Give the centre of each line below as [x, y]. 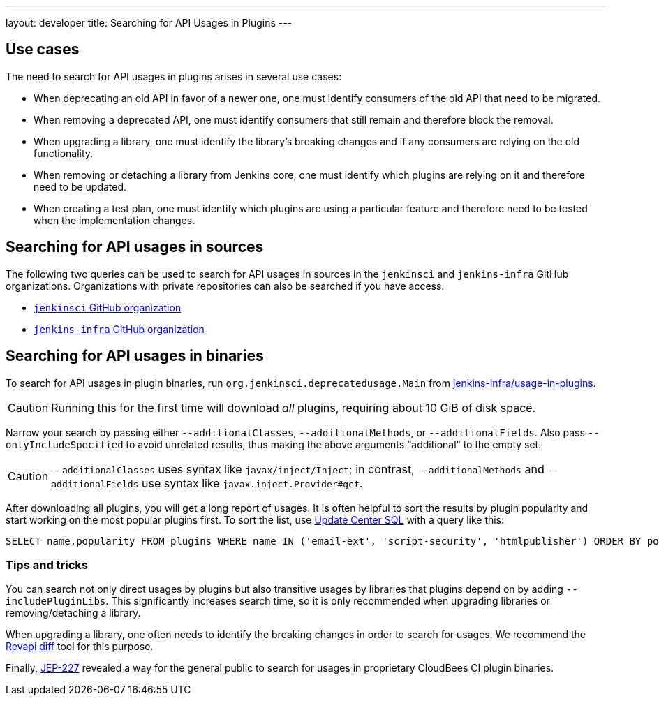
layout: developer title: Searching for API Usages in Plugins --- [149, 23]
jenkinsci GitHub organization [108, 307]
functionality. [64, 153]
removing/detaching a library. [73, 613]
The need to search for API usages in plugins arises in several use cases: [174, 76]
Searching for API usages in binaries [135, 356]
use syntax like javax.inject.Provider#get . [252, 483]
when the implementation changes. [114, 220]
